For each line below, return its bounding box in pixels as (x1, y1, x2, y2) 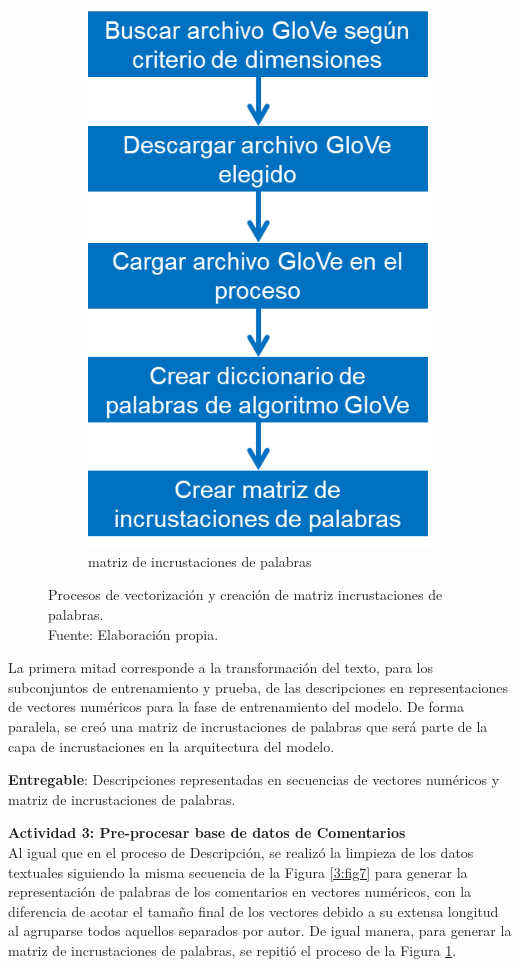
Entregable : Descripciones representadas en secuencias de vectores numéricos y (8, 769, 500, 790)
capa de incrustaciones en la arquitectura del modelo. (8, 735, 335, 756)
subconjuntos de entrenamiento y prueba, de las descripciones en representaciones (8, 676, 509, 697)
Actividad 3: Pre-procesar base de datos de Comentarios (8, 822, 406, 843)
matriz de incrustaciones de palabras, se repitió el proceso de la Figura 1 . (8, 939, 457, 960)
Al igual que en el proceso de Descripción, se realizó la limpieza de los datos (8, 841, 474, 862)
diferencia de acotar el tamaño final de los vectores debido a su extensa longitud (8, 900, 499, 921)
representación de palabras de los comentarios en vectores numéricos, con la (8, 881, 472, 902)
